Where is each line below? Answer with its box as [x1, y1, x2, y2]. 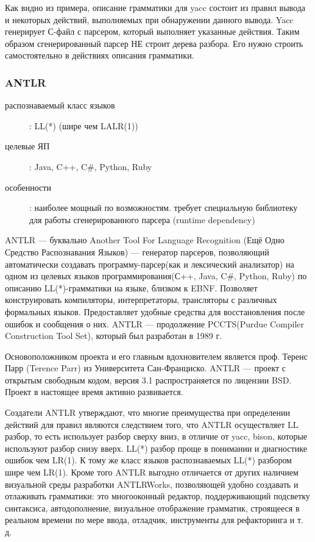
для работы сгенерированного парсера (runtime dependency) [29, 213, 255, 226]
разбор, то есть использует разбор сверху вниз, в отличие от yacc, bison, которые [5, 430, 307, 443]
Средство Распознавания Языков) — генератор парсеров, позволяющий [5, 245, 269, 258]
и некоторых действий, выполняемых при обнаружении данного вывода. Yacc [5, 13, 294, 26]
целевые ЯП [5, 140, 50, 152]
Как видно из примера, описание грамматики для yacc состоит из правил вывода [5, 1, 306, 13]
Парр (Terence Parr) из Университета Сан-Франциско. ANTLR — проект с [5, 362, 286, 374]
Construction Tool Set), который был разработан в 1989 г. [5, 329, 222, 342]
